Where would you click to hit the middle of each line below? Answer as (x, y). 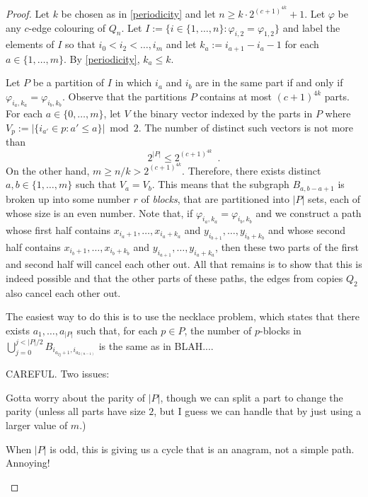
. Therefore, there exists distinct (252, 170)
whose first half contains (58, 229)
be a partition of (69, 82)
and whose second (306, 229)
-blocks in (281, 330)
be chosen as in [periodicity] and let (138, 13)
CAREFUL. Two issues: (58, 374)
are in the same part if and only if (269, 82)
